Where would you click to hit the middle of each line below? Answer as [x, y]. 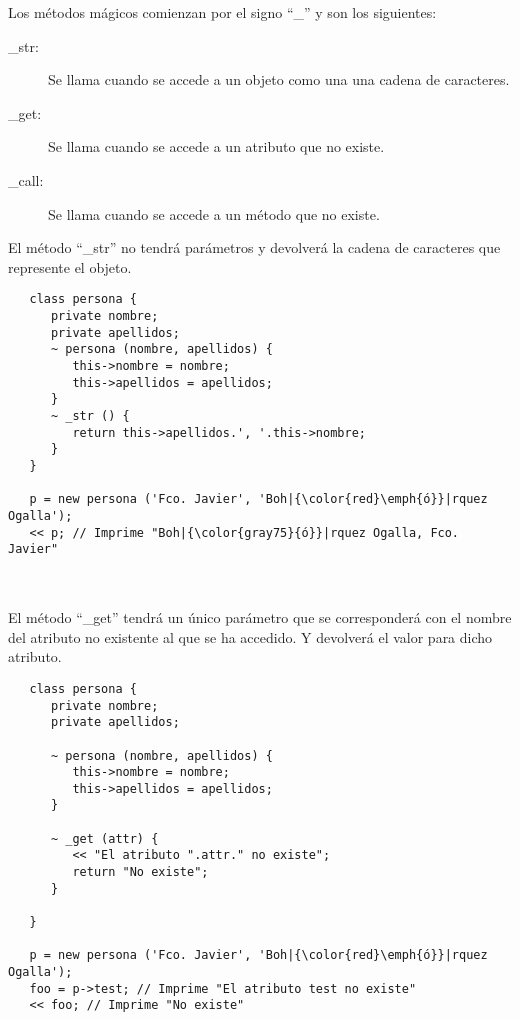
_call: [26, 179]
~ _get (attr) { [104, 838]
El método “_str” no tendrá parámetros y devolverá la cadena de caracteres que [254, 247]
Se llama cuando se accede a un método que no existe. [214, 213]
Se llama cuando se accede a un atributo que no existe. [216, 146]
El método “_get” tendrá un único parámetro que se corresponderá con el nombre [260, 617]
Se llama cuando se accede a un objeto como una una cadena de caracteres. [279, 79]
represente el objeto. [70, 266]
